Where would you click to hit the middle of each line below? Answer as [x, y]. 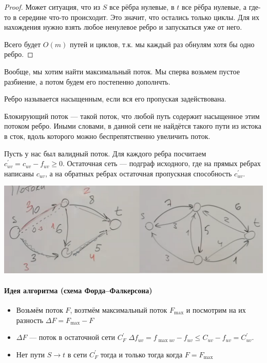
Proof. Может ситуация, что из [52, 7]
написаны [19, 173]
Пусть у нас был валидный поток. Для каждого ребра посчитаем [105, 153]
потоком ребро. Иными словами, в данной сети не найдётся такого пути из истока [133, 126]
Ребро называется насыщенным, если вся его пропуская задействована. [115, 99]
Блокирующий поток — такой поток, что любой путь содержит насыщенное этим [132, 116]
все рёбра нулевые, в [142, 7]
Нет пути [31, 354]
